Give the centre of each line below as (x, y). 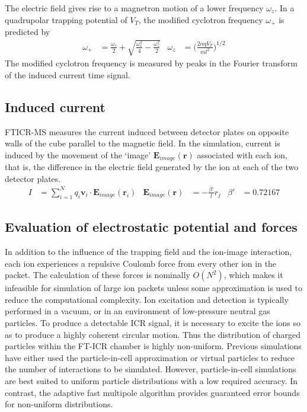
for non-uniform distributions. (59, 404)
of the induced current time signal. (68, 74)
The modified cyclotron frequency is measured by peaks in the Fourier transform (151, 63)
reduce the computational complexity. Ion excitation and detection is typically (147, 299)
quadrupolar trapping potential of (66, 19)
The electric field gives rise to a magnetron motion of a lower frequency (134, 8)
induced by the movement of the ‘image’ (78, 154)
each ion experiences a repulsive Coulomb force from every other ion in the (141, 263)
